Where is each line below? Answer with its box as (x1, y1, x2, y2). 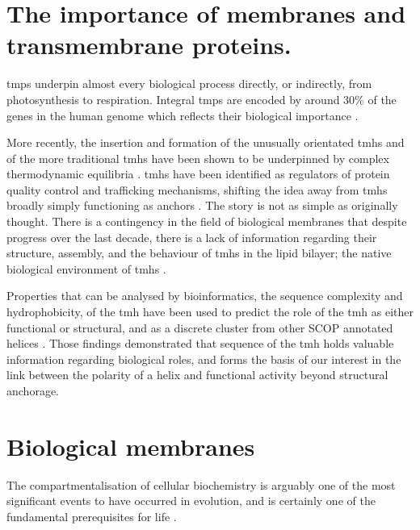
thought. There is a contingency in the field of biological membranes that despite (6, 213, 407, 230)
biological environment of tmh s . (6, 260, 166, 277)
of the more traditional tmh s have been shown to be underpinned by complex (6, 149, 389, 166)
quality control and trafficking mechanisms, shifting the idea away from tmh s (6, 181, 388, 198)
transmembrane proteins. (6, 28, 292, 61)
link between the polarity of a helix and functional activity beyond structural (6, 366, 388, 383)
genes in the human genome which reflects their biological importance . (6, 106, 359, 123)
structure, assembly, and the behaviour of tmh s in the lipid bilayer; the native (6, 244, 392, 261)
